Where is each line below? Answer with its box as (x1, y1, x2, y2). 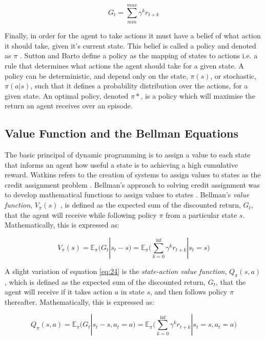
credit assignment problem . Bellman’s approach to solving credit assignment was (5, 179, 260, 190)
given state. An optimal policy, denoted (5, 90, 129, 101)
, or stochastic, (210, 70, 256, 81)
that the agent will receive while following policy (5, 209, 157, 220)
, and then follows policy (150, 286, 228, 297)
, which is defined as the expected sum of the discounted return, (5, 276, 206, 287)
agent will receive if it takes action (5, 286, 113, 297)
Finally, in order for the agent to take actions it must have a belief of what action (5, 30, 261, 41)
